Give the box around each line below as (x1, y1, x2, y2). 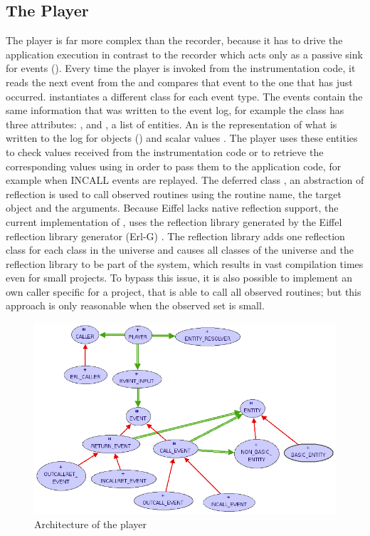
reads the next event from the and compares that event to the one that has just (6, 74, 353, 89)
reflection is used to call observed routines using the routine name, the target (6, 186, 342, 201)
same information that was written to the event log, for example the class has (6, 103, 344, 118)
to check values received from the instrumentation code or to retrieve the (6, 144, 324, 159)
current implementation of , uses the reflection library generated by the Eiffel (6, 214, 342, 229)
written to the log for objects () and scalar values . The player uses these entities (6, 130, 358, 145)
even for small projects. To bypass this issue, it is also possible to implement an (6, 270, 352, 285)
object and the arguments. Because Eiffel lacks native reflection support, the (6, 200, 339, 215)
